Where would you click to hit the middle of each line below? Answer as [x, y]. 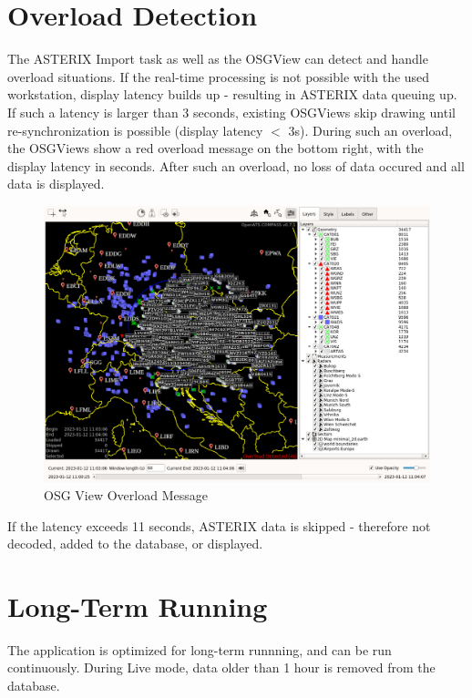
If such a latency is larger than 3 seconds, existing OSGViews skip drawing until [231, 112]
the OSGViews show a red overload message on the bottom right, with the [215, 148]
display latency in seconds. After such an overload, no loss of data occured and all [236, 165]
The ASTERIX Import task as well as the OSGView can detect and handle [218, 59]
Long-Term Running [138, 606]
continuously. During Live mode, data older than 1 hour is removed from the [221, 667]
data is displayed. [56, 184]
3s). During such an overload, [370, 130]
